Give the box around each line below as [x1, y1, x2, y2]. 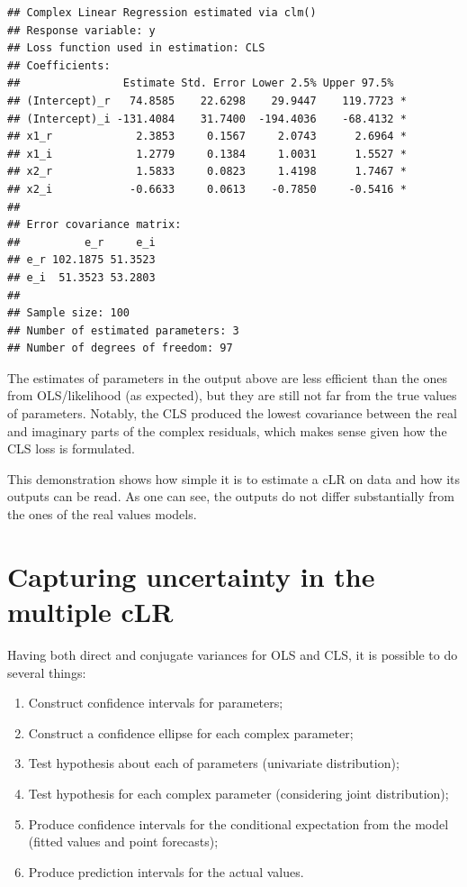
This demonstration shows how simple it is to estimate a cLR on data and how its [7, 469, 461, 488]
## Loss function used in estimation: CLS [7, 41, 265, 55]
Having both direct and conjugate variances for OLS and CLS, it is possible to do [7, 645, 458, 663]
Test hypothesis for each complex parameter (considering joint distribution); [28, 783, 449, 802]
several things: [7, 663, 86, 681]
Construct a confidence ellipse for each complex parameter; [28, 723, 354, 742]
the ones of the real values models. [7, 505, 197, 524]
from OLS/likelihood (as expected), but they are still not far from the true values [7, 386, 457, 405]
